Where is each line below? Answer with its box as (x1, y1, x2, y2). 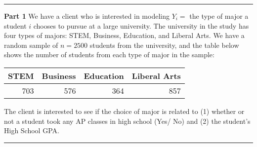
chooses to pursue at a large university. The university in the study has (33, 20, 249, 31)
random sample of (4, 39, 58, 50)
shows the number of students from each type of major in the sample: (4, 49, 214, 60)
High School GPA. (4, 125, 59, 136)
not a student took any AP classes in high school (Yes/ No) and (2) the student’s (4, 115, 251, 126)
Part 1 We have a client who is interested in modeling (4, 11, 170, 21)
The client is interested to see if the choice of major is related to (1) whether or (4, 106, 245, 116)
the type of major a (189, 11, 249, 21)
